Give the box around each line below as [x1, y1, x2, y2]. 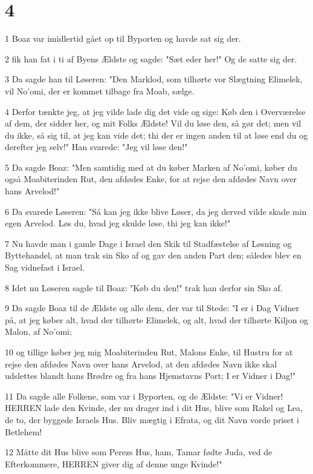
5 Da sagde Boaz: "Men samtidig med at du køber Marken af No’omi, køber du [5, 160, 297, 173]
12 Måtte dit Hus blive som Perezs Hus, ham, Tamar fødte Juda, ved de [5, 446, 273, 458]
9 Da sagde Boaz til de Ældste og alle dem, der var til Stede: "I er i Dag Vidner [5, 301, 299, 314]
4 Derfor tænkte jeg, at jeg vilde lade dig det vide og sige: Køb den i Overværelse [5, 105, 306, 117]
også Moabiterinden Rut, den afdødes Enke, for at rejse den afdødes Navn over [5, 173, 297, 185]
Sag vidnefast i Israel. [5, 261, 85, 274]
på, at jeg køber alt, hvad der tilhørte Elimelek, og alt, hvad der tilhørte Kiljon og [5, 313, 309, 326]
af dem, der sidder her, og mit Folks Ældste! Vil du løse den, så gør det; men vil [5, 117, 302, 130]
